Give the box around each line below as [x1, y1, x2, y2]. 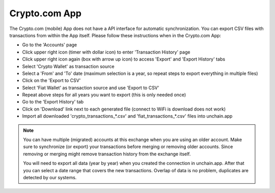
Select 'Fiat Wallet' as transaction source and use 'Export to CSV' [22, 85, 159, 91]
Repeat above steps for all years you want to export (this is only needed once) [22, 92, 186, 98]
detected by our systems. [23, 174, 77, 180]
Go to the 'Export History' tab [22, 99, 84, 105]
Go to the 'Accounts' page [22, 42, 77, 48]
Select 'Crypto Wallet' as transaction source [22, 63, 115, 69]
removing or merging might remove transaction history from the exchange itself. [23, 151, 191, 157]
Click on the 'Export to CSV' [22, 77, 81, 84]
